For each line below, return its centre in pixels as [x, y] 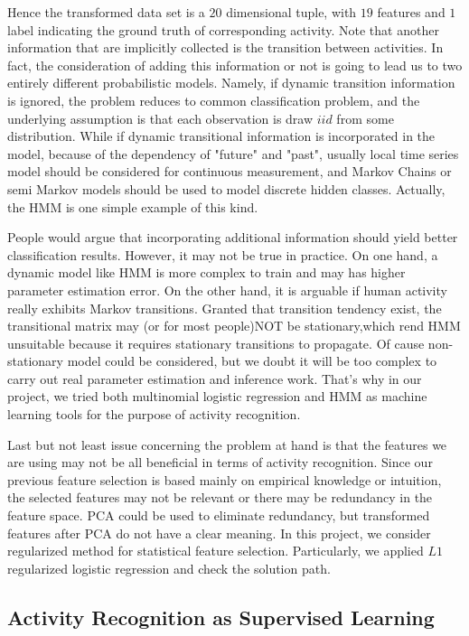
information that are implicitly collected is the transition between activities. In [225, 47]
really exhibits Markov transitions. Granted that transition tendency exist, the [225, 308]
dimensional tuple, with [291, 12]
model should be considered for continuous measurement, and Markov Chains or [230, 171]
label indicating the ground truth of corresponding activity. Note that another [223, 29]
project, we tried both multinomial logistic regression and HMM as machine [217, 396]
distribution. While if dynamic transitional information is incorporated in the [221, 136]
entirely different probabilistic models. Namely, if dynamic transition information [231, 83]
